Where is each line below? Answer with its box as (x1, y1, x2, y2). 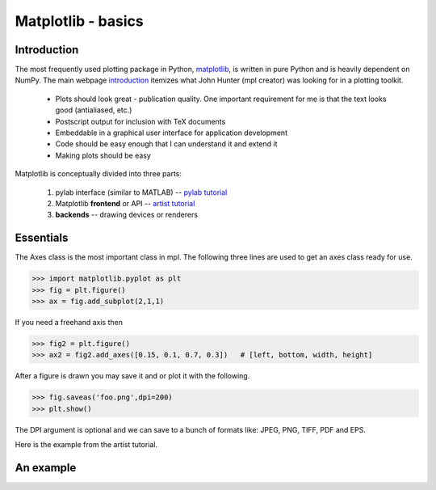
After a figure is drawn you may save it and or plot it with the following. (15, 371, 250, 381)
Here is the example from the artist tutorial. (15, 440, 157, 450)
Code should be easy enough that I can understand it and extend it (55, 139, 278, 149)
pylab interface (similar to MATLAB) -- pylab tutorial (55, 187, 228, 197)
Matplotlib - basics (15, 12, 145, 30)
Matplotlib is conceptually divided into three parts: (15, 169, 182, 179)
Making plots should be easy (55, 150, 151, 160)
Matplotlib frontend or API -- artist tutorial (55, 198, 195, 208)
